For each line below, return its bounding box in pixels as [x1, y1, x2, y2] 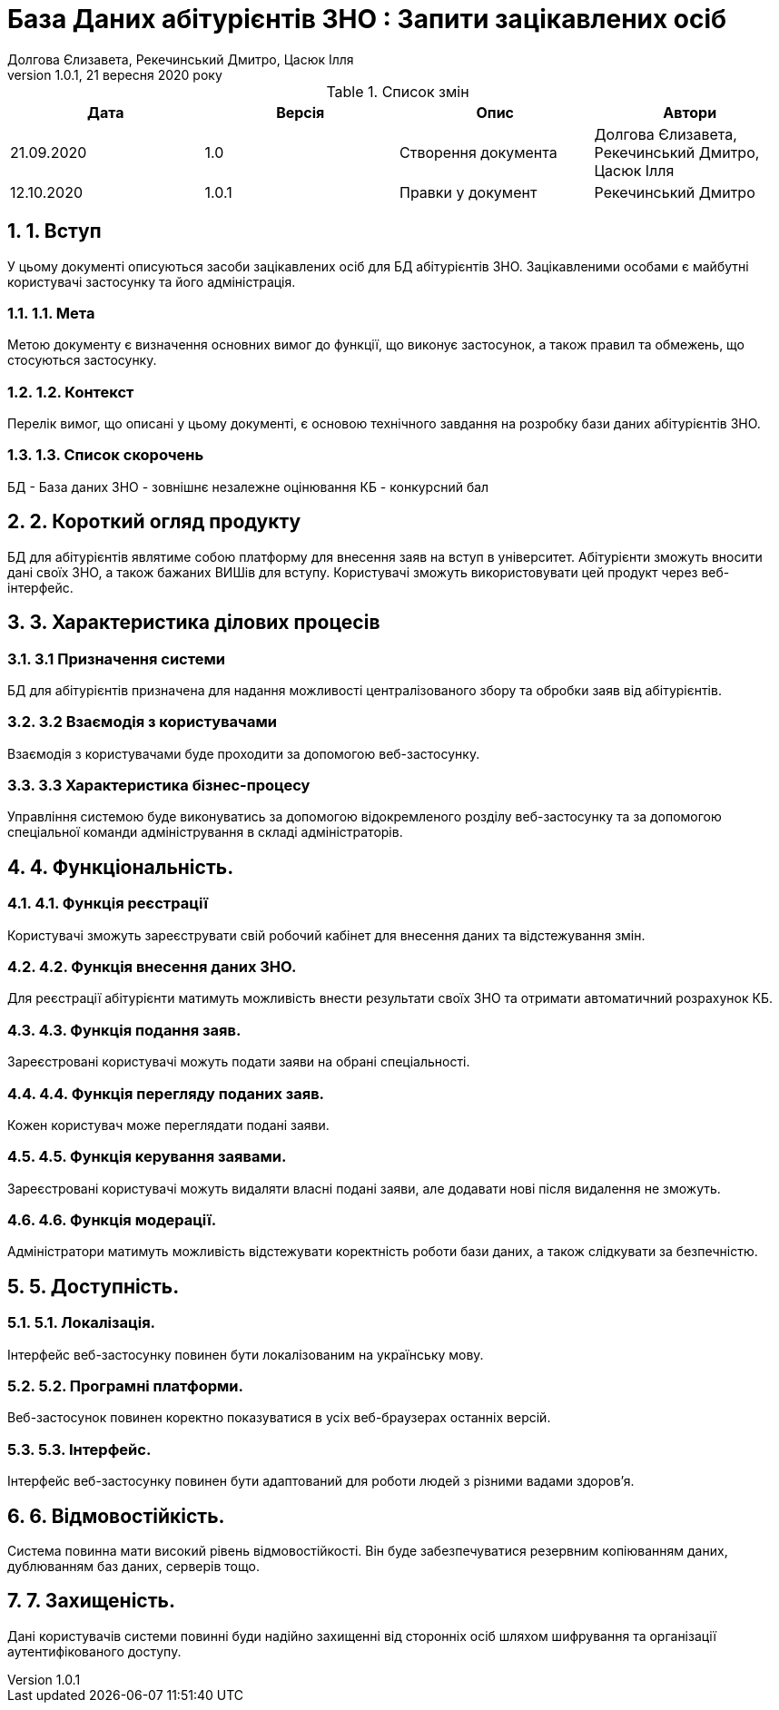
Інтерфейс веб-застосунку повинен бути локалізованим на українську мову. [7, 1346, 484, 1362]
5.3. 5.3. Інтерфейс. [7, 1440, 152, 1459]
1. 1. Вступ [7, 220, 102, 243]
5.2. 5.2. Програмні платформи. [7, 1376, 243, 1395]
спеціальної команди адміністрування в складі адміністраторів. [7, 824, 403, 840]
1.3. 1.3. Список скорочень [7, 446, 204, 465]
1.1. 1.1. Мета [7, 303, 95, 322]
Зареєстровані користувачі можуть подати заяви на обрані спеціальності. [7, 1054, 470, 1070]
